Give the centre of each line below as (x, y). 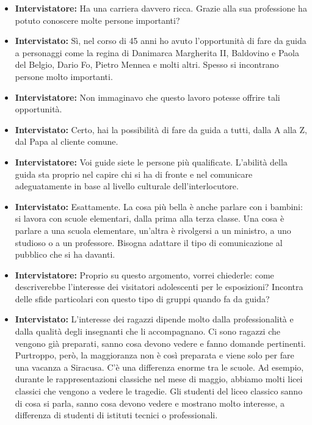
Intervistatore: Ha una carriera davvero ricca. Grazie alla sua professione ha (161, 8)
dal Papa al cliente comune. (67, 141)
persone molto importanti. (64, 76)
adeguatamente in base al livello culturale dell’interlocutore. (127, 186)
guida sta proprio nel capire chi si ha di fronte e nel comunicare (134, 174)
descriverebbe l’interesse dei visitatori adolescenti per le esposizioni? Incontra (159, 287)
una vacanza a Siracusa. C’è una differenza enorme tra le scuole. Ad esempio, (159, 367)
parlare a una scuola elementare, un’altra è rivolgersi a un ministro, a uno (153, 230)
